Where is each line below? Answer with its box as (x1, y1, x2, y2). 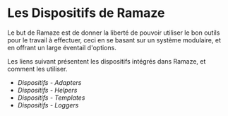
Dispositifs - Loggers (17, 100, 79, 109)
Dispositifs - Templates (17, 93, 85, 102)
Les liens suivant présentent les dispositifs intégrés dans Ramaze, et (7, 57, 206, 65)
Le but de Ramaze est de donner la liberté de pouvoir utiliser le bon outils (7, 28, 220, 37)
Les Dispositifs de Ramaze (7, 5, 165, 21)
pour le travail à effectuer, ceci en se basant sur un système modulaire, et (7, 35, 221, 44)
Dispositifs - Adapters (17, 78, 82, 86)
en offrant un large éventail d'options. (7, 43, 116, 52)
